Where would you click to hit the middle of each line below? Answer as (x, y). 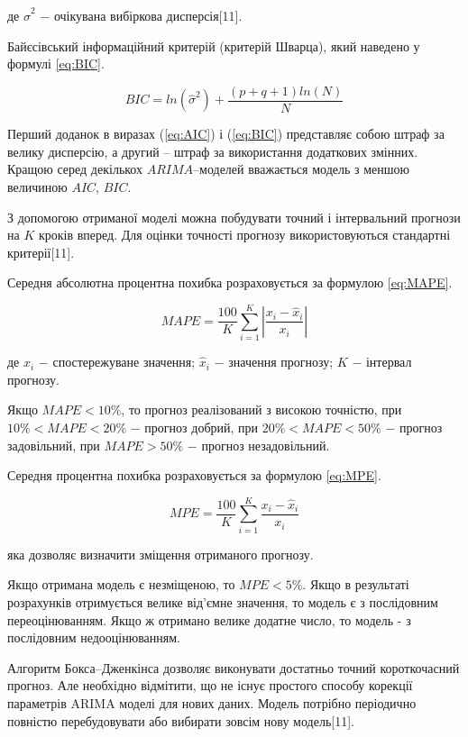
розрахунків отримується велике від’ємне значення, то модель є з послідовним (223, 602)
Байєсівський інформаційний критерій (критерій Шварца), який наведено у (214, 45)
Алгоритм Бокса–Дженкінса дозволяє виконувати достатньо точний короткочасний (234, 667)
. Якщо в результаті (356, 584)
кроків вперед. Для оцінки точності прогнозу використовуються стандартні (244, 235)
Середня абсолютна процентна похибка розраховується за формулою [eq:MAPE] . (230, 282)
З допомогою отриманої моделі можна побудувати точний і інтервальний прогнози (234, 217)
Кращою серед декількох (75, 169)
